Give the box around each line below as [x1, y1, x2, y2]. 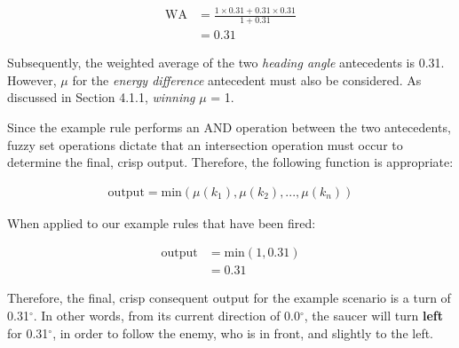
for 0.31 [7, 323, 49, 342]
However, [7, 70, 57, 89]
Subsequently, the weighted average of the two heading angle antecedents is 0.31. [7, 53, 445, 72]
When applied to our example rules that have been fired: [7, 213, 316, 232]
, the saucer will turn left [304, 306, 443, 325]
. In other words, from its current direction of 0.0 [33, 306, 300, 325]
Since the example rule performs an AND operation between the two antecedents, [7, 117, 451, 136]
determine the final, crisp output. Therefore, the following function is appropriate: [7, 153, 454, 171]
